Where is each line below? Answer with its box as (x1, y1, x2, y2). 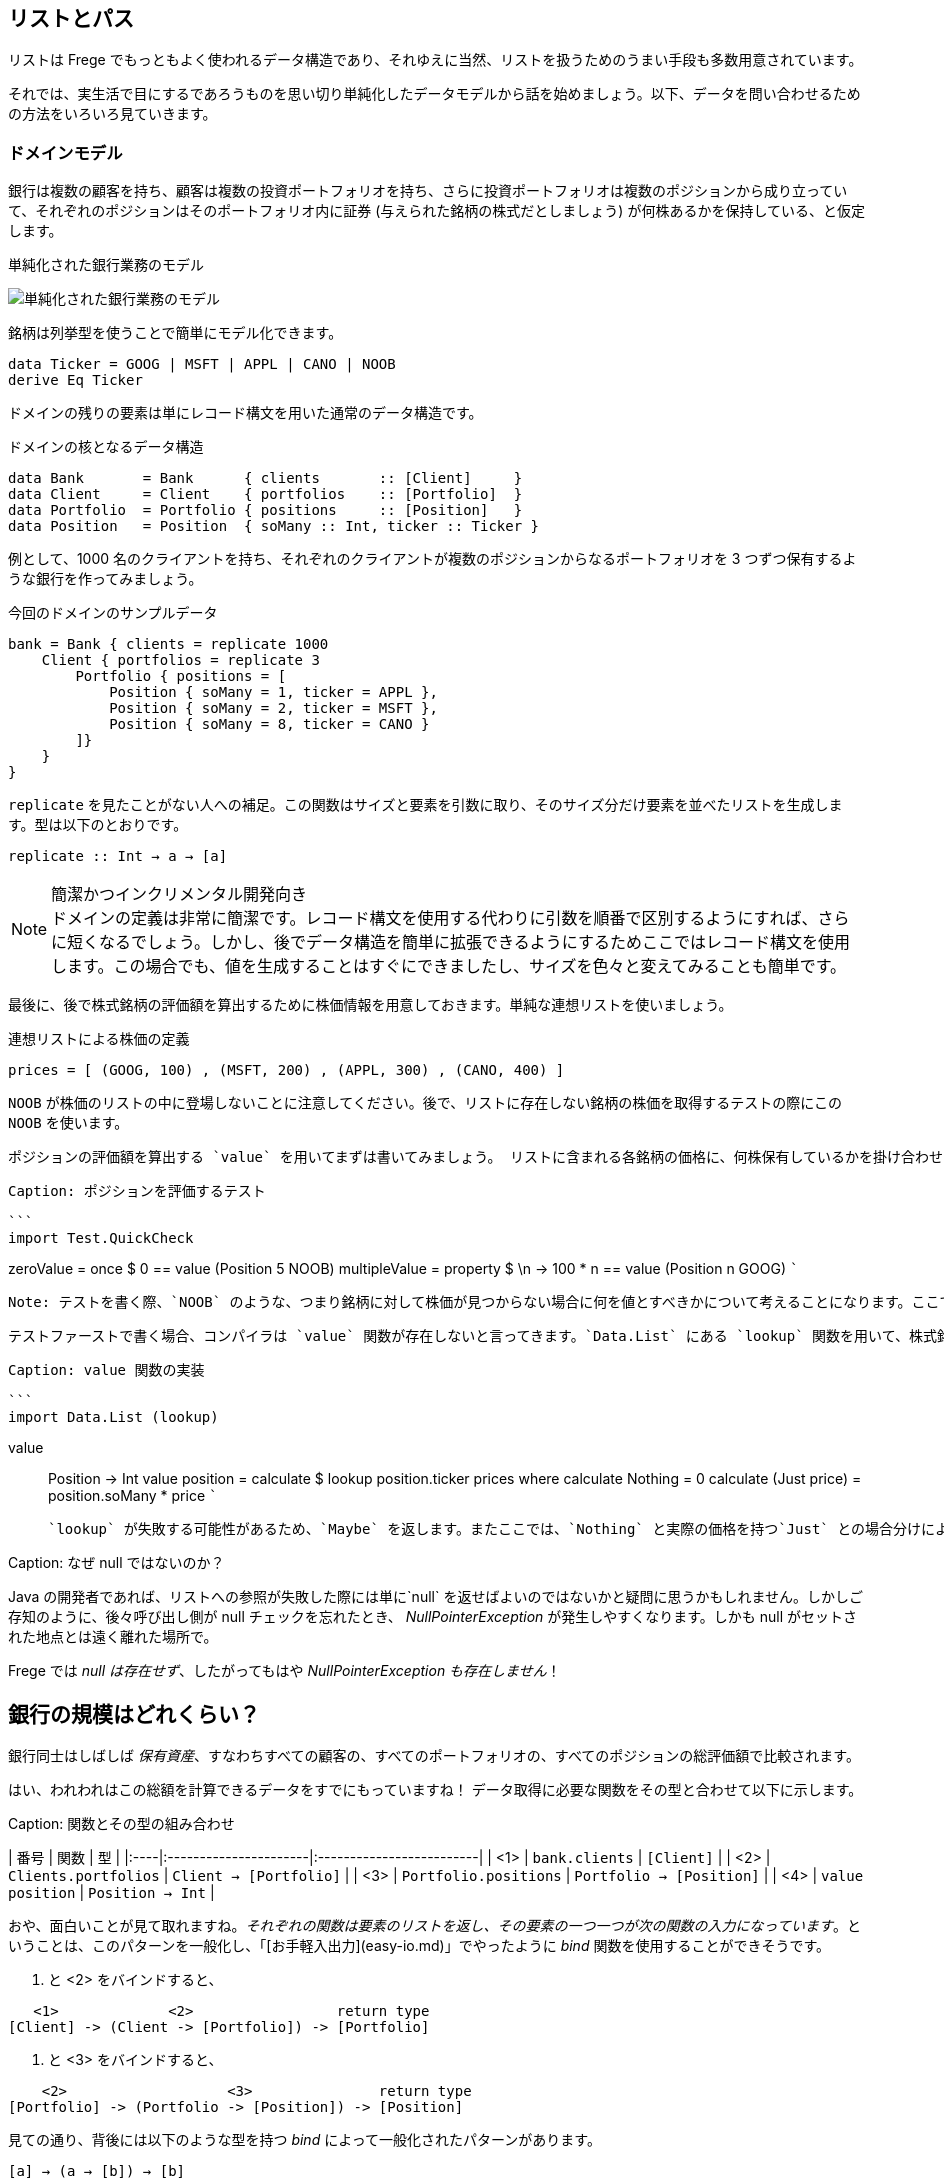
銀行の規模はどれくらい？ (8, 1701, 260, 1727)
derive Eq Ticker (8, 372, 143, 389)
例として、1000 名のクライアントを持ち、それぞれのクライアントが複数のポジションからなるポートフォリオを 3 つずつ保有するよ (8, 550, 857, 568)
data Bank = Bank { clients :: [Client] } (8, 470, 523, 487)
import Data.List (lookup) (8, 1409, 219, 1426)
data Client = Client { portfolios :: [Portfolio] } (8, 486, 523, 503)
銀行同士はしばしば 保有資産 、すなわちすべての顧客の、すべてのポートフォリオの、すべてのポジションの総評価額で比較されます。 (8, 1747, 860, 1765)
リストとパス (8, 6, 134, 31)
